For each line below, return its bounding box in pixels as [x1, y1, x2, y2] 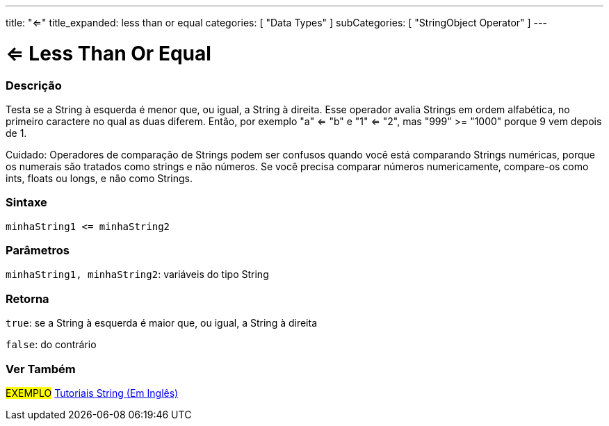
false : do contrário [6, 338, 97, 351]
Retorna [6, 291, 49, 306]
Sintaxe [6, 195, 47, 210]
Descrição [6, 78, 62, 92]
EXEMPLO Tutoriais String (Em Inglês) [6, 386, 179, 399]
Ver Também [6, 361, 76, 376]
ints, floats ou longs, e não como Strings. [6, 172, 193, 184]
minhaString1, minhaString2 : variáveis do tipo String [6, 268, 269, 281]
